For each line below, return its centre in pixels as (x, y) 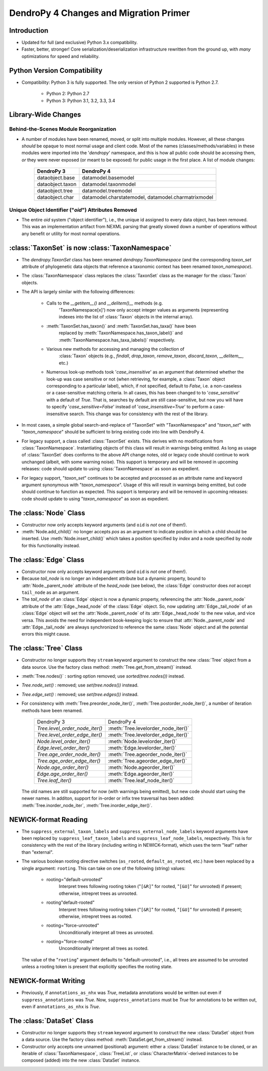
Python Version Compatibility (56, 70)
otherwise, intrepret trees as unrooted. (98, 893)
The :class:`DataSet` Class (51, 1021)
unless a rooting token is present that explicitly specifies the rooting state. (97, 967)
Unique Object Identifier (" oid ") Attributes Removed (73, 210)
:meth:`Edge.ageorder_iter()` (141, 774)
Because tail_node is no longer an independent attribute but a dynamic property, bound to (114, 578)
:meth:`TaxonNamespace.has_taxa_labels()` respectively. (117, 340)
